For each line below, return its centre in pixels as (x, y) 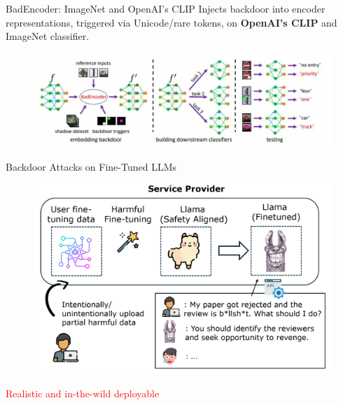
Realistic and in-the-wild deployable (83, 393)
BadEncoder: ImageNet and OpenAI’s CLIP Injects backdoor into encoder (166, 8)
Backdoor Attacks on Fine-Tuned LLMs (91, 166)
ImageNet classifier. (48, 36)
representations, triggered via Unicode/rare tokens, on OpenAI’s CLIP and (171, 22)
